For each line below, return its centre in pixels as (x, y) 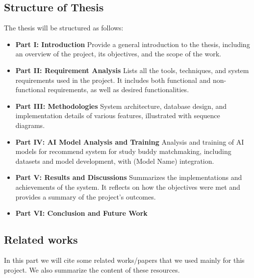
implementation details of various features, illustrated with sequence (118, 115)
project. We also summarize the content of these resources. (92, 269)
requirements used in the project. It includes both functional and (113, 80)
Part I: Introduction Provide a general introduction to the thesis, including (133, 44)
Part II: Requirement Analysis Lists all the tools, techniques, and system (132, 70)
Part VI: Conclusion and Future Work (81, 213)
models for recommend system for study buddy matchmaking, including (123, 151)
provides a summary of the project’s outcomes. (86, 196)
